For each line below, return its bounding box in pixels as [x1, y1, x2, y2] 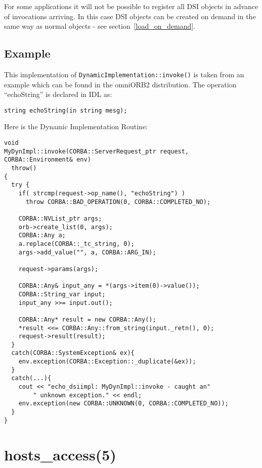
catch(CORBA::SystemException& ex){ [11, 349, 135, 357]
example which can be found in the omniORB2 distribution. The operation [4, 79, 237, 89]
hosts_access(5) [4, 444, 116, 464]
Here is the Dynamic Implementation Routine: [4, 121, 148, 132]
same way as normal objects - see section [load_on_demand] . [4, 21, 196, 31]
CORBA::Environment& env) [4, 156, 91, 164]
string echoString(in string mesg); [4, 107, 127, 114]
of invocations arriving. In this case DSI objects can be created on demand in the [4, 11, 256, 21]
